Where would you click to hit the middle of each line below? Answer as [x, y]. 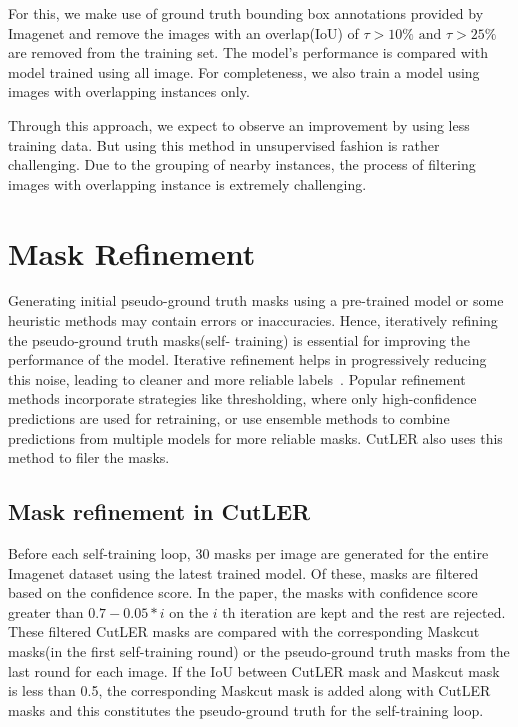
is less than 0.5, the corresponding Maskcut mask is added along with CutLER [249, 690]
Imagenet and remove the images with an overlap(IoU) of [183, 32]
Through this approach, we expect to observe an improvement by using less [239, 124]
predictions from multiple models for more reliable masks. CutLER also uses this [255, 437]
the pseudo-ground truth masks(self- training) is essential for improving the [239, 339]
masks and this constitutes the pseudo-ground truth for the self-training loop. [246, 709]
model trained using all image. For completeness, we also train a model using [244, 71]
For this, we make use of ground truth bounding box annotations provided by [246, 13]
